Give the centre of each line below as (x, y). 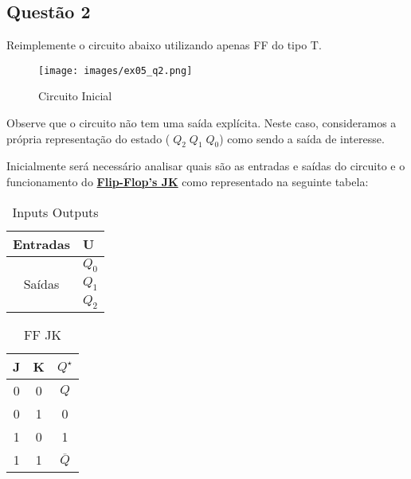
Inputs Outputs (55, 212)
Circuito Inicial (75, 96)
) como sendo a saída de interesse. (302, 138)
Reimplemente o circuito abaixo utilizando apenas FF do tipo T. (164, 45)
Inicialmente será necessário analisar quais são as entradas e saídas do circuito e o (206, 166)
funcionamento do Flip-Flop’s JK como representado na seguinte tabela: (188, 182)
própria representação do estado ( (88, 138)
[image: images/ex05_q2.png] (115, 70)
